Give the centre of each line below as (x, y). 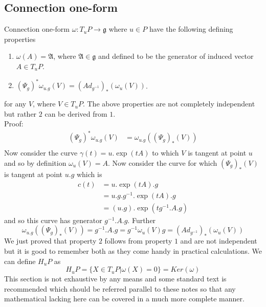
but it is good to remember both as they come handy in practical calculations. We (133, 250)
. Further (142, 220)
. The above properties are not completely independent (169, 104)
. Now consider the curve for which (163, 163)
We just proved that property (50, 241)
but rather (20, 113)
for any (15, 104)
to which (165, 153)
